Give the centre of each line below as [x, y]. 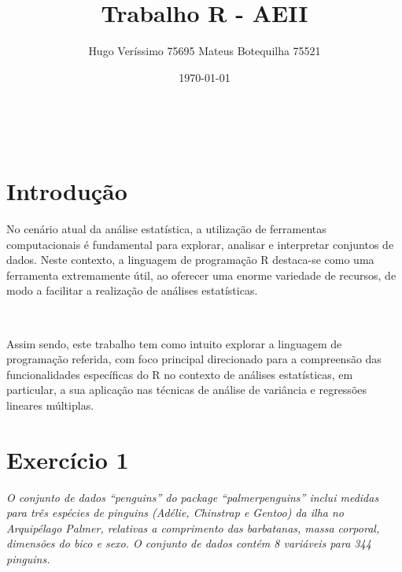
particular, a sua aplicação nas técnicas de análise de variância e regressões [187, 390]
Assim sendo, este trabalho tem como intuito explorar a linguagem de [174, 343]
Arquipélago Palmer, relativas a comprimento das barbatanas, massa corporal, [193, 527]
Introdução [67, 191]
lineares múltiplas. [50, 405]
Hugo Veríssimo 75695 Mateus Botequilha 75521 [205, 51]
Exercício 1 [68, 459]
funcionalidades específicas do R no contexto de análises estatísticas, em [180, 374]
